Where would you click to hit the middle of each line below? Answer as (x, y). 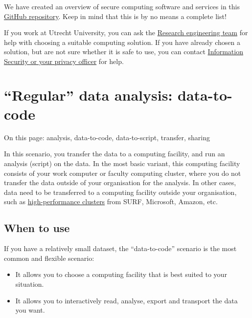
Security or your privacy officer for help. (64, 61)
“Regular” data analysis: (88, 95)
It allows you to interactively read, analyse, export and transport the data (126, 300)
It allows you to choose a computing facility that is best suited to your (121, 274)
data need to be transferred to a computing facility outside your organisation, (120, 192)
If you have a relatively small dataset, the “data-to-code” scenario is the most (120, 248)
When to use (37, 228)
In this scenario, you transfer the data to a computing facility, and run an (115, 154)
